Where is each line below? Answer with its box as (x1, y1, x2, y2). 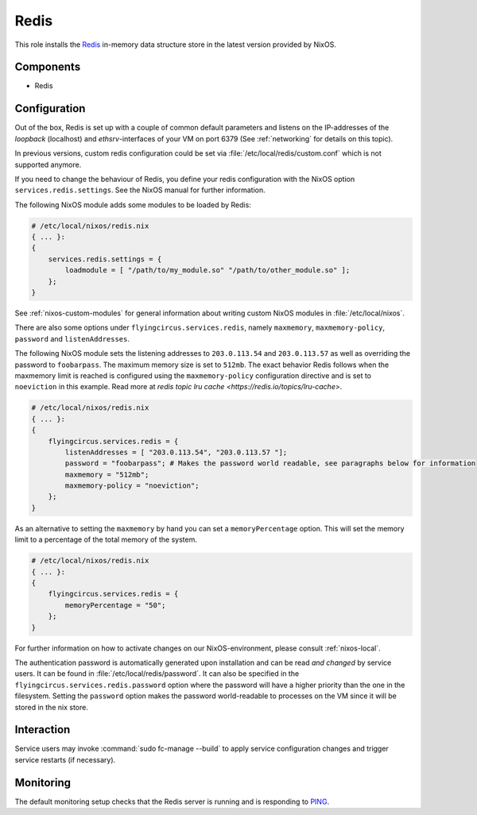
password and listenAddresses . (14, 334, 130, 343)
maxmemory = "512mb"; (64, 469, 149, 479)
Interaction (14, 723, 71, 736)
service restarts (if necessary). (14, 755, 116, 764)
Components (14, 60, 81, 74)
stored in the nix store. (14, 702, 89, 712)
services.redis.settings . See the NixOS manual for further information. (14, 185, 266, 195)
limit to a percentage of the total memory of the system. (14, 535, 198, 544)
